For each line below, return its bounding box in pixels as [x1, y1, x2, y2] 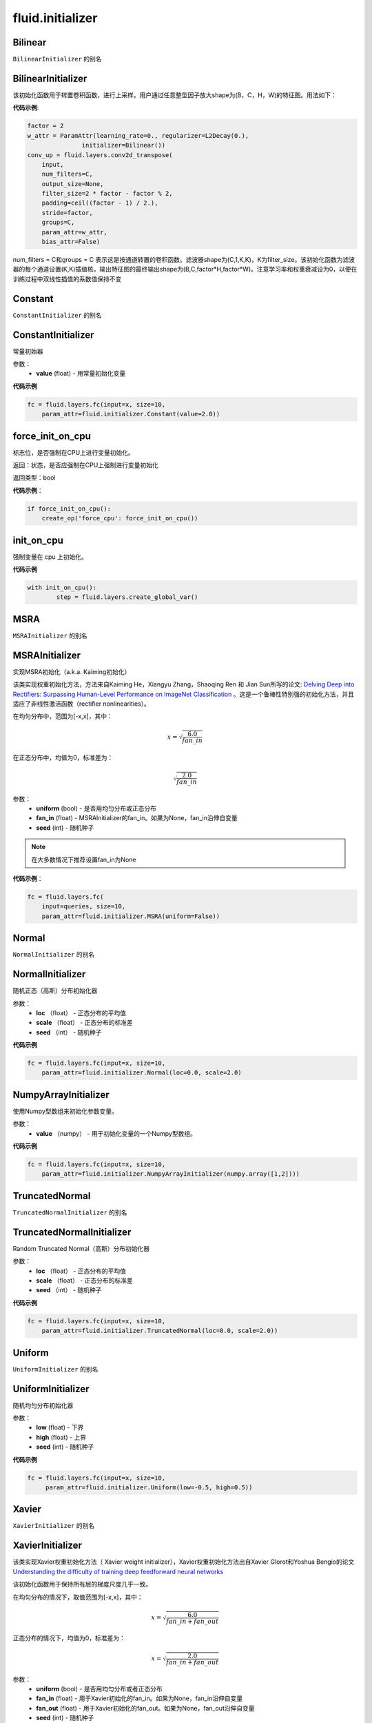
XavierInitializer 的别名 [12, 1522, 95, 1530]
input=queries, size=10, [41, 903, 126, 910]
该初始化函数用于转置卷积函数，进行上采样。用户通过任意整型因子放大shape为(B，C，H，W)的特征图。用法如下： [12, 90, 338, 99]
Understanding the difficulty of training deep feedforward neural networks [12, 1567, 224, 1576]
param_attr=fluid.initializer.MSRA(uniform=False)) [41, 912, 220, 920]
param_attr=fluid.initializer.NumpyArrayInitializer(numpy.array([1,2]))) [41, 1170, 300, 1178]
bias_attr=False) [41, 238, 101, 246]
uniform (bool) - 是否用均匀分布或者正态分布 [36, 1685, 163, 1693]
